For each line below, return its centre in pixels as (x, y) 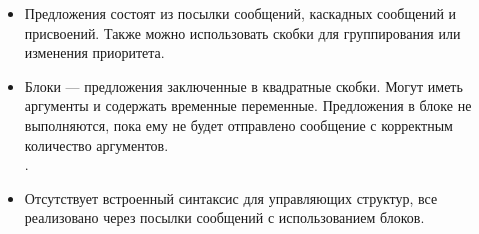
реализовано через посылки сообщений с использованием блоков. (224, 217)
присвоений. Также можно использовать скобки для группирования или (242, 32)
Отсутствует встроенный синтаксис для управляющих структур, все (231, 197)
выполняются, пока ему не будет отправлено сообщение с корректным (238, 124)
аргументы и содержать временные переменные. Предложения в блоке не (248, 105)
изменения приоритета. (94, 52)
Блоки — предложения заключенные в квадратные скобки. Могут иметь (243, 85)
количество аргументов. (96, 144)
